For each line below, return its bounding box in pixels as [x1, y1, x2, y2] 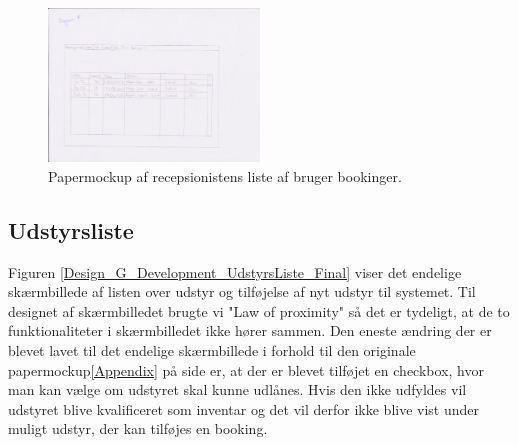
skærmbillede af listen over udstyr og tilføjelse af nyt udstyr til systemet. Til [8, 281, 476, 302]
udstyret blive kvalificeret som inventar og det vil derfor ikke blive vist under [8, 398, 480, 419]
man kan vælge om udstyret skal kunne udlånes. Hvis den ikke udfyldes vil [8, 379, 467, 400]
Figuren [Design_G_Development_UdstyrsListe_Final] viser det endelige [8, 261, 462, 282]
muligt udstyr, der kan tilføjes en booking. [8, 418, 268, 439]
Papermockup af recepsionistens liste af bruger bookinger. [48, 165, 402, 186]
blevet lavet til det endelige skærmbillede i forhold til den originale [8, 340, 416, 360]
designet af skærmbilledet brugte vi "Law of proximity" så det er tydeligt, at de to [8, 300, 510, 321]
